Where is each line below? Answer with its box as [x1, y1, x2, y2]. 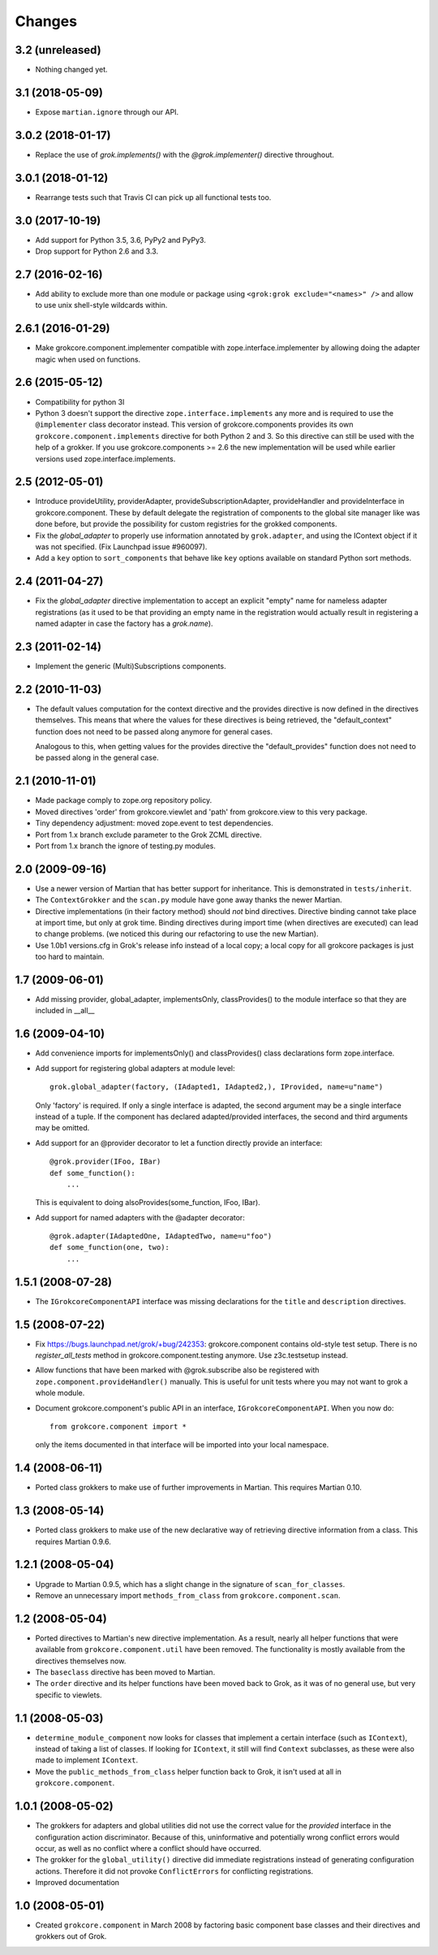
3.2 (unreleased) [15, 43, 101, 57]
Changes [15, 12, 77, 30]
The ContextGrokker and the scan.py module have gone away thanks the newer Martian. [35, 895, 342, 905]
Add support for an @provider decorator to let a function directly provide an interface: [35, 1138, 323, 1147]
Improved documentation [35, 1878, 120, 1888]
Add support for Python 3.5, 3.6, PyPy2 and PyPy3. [35, 235, 206, 245]
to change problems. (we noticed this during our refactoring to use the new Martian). [35, 929, 320, 938]
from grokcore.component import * [49, 1422, 187, 1431]
